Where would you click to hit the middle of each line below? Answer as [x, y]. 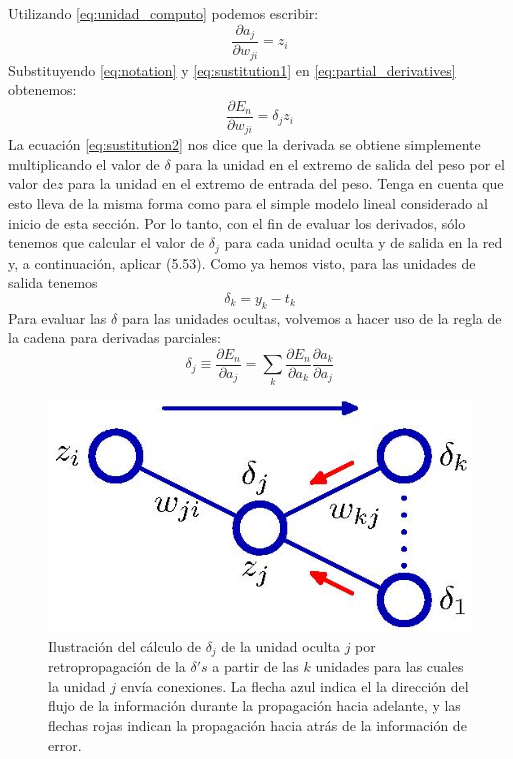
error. [65, 744]
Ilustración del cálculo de [124, 645]
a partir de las [255, 666]
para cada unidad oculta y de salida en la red [363, 242]
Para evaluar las [57, 317]
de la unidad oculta [280, 645]
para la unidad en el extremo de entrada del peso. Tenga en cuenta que [285, 183]
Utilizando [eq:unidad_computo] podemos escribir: [163, 13]
